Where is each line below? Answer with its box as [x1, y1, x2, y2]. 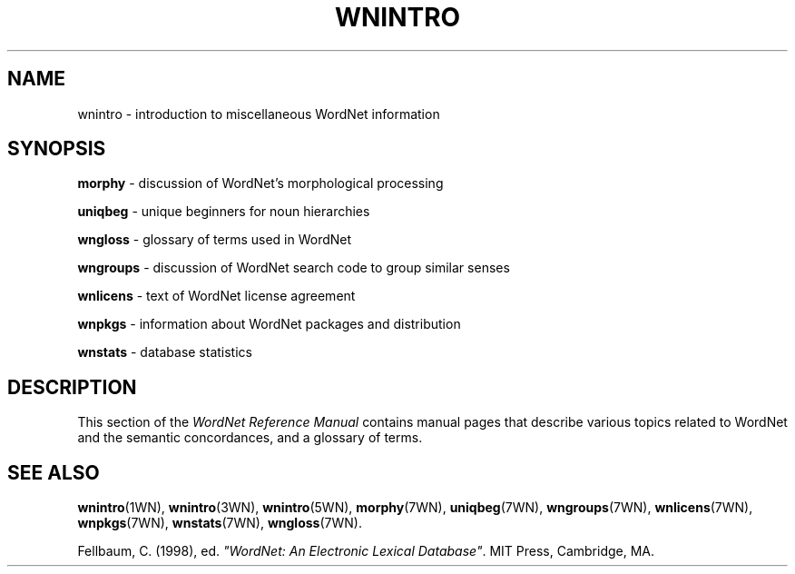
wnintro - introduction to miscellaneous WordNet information [77, 105, 440, 122]
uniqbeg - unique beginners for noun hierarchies [77, 203, 370, 220]
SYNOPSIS [7, 137, 106, 161]
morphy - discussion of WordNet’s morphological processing [77, 175, 444, 192]
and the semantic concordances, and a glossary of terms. [77, 430, 423, 446]
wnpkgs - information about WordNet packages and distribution [77, 316, 461, 332]
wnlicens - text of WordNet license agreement [77, 288, 356, 304]
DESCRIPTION [7, 375, 137, 399]
